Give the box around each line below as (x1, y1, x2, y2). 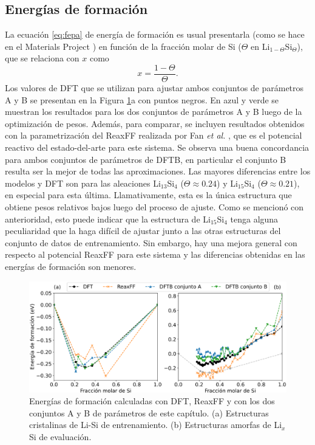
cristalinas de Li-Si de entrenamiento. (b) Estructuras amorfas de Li (29, 418, 282, 431)
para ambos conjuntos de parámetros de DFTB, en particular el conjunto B (5, 153, 286, 165)
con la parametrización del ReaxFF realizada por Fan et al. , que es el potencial (5, 129, 302, 142)
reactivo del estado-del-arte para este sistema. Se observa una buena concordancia (5, 141, 310, 154)
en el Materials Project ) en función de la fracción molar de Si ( (5, 40, 242, 52)
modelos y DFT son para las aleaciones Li (5, 176, 161, 189)
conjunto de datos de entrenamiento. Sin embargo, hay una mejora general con (5, 236, 297, 249)
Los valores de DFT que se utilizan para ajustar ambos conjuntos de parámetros (5, 81, 304, 94)
